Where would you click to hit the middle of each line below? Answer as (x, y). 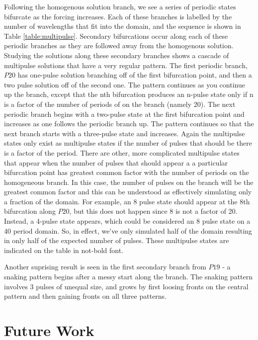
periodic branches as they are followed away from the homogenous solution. (119, 45)
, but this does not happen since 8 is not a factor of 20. (153, 211)
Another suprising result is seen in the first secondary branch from (105, 267)
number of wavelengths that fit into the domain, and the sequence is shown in (123, 26)
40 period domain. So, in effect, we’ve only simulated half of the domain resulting (128, 230)
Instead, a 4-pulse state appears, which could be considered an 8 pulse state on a (127, 221)
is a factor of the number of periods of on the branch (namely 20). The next (120, 104)
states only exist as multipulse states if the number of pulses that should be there (128, 143)
